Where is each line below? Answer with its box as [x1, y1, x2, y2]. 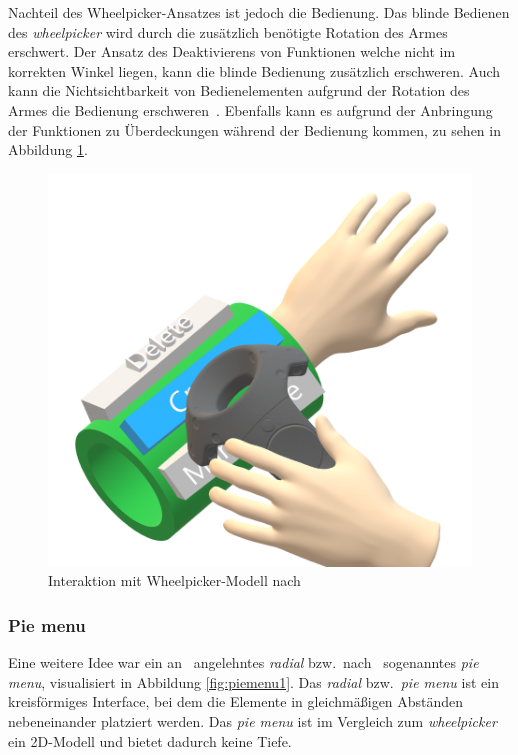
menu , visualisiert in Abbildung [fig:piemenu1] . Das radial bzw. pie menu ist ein [8, 671, 499, 692]
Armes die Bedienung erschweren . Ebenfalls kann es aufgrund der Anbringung [8, 99, 493, 120]
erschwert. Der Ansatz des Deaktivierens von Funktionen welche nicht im [8, 41, 456, 62]
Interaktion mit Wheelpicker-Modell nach [48, 570, 301, 591]
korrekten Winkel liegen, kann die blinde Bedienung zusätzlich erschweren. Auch [8, 60, 501, 81]
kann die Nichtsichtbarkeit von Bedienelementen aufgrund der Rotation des [8, 80, 470, 101]
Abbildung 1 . [8, 139, 88, 160]
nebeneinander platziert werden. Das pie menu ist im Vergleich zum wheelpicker [8, 711, 497, 732]
